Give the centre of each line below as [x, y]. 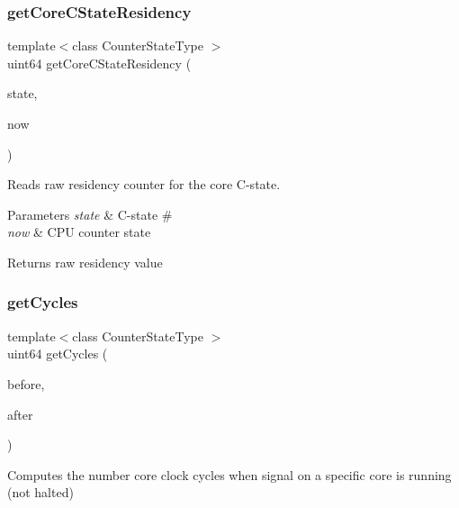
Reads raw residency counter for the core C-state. [144, 184]
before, [26, 383]
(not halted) [40, 492]
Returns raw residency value [85, 262]
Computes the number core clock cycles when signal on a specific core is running [229, 474]
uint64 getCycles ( [58, 354]
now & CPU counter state [79, 232]
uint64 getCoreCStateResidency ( [99, 63]
